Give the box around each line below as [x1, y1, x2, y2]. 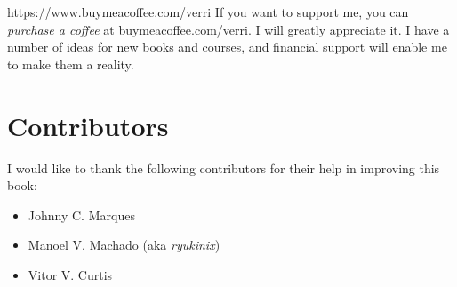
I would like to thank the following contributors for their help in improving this [7, 158, 440, 177]
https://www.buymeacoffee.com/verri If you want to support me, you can [7, 3, 409, 20]
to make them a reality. [7, 54, 134, 73]
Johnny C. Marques [28, 205, 135, 224]
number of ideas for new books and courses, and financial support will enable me [7, 37, 447, 56]
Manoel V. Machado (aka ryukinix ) [28, 235, 220, 254]
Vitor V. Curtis [28, 265, 113, 283]
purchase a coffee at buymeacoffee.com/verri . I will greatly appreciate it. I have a [7, 20, 450, 38]
